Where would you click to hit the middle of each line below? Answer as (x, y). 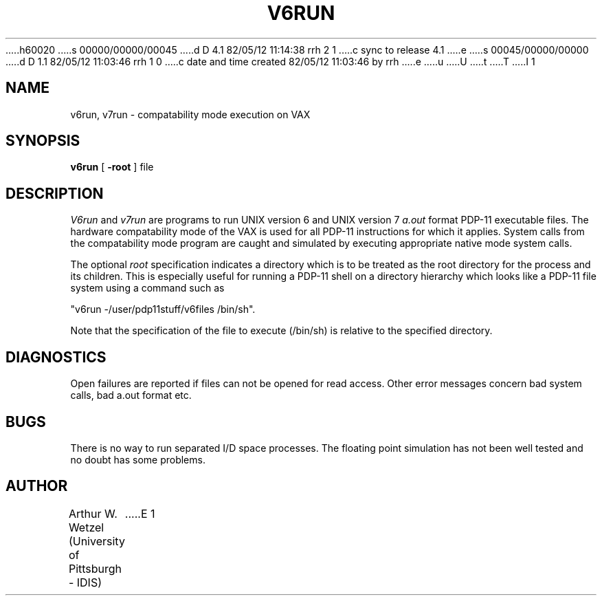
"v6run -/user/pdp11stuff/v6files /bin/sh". (163, 309)
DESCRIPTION (55, 193)
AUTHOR (37, 486)
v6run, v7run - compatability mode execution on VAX (190, 114)
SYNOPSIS (43, 141)
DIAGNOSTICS (56, 357)
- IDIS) (85, 582)
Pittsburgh (95, 568)
